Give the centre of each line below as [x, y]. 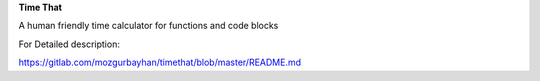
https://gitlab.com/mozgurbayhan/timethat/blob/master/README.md [160, 62]
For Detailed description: [69, 44]
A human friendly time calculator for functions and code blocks [148, 26]
